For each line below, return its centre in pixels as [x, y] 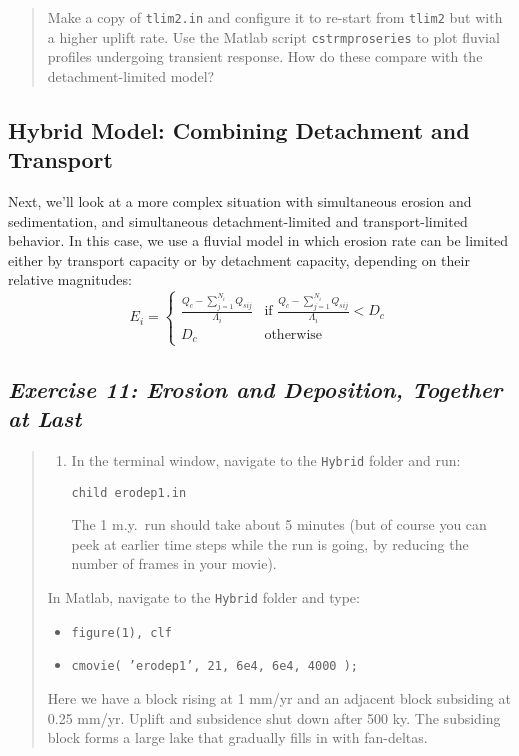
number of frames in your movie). [174, 563]
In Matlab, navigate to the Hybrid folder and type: [203, 597]
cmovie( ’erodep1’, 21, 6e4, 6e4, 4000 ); [214, 666]
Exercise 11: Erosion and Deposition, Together [255, 388]
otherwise [293, 334]
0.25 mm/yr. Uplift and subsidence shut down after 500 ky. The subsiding [274, 717]
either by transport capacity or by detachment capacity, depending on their [239, 259]
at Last [45, 418]
